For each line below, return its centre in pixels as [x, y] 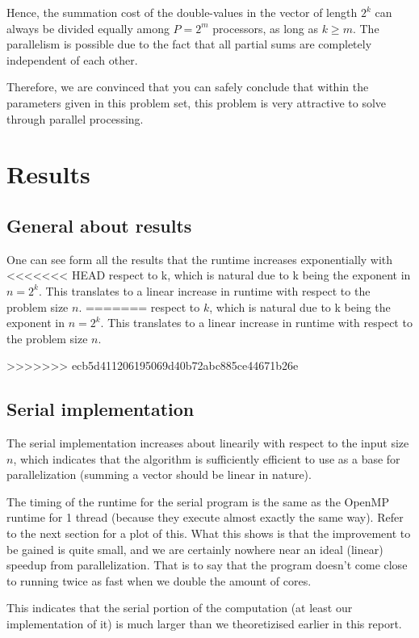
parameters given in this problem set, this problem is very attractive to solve [197, 102]
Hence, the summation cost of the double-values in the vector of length [182, 12]
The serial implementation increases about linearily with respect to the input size [208, 443]
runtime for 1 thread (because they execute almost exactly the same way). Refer [205, 517]
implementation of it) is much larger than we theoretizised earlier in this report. [204, 624]
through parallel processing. [75, 118]
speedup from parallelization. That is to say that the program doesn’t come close [207, 565]
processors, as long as [266, 28]
